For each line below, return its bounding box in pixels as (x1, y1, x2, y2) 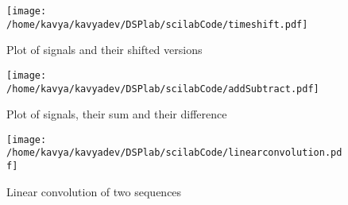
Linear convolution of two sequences (6, 183, 182, 199)
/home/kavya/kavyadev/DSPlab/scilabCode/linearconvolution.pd (6, 147, 342, 159)
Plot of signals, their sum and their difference (6, 106, 227, 122)
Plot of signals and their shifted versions (6, 41, 203, 58)
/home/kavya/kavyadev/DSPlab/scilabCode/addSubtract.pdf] (6, 83, 319, 95)
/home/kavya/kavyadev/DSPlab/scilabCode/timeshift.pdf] (6, 18, 308, 30)
